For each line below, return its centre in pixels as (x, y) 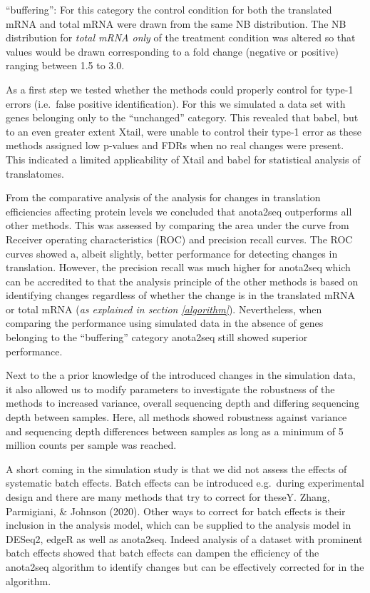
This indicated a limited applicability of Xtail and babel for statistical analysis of (183, 159)
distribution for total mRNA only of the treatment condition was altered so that (181, 37)
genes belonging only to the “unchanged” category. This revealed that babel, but (182, 117)
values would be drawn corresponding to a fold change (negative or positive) (173, 51)
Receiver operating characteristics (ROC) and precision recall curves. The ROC (179, 239)
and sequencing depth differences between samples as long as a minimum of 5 (175, 431)
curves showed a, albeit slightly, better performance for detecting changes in (172, 253)
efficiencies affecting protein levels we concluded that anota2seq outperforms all (179, 211)
